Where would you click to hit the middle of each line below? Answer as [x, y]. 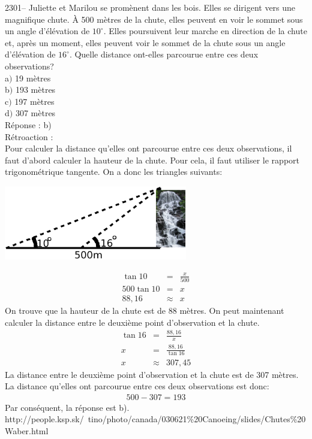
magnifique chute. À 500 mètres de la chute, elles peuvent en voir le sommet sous [154, 19]
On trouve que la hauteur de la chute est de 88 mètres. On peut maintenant [145, 310]
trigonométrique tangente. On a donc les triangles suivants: [114, 172]
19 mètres [33, 78]
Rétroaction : [29, 136]
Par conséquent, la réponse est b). [67, 407]
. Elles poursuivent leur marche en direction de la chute [205, 31]
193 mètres [35, 90]
